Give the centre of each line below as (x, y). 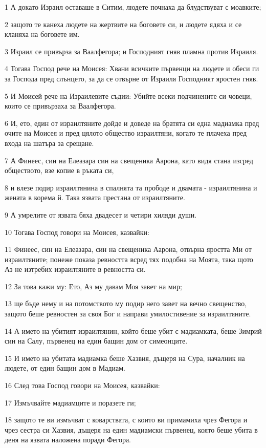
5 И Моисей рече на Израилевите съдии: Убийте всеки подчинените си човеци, (128, 95)
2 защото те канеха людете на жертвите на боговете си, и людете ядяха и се (123, 24)
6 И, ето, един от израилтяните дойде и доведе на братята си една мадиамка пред (132, 123)
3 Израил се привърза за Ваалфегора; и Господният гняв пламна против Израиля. (131, 51)
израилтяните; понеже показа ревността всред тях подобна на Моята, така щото (129, 259)
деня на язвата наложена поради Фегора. (68, 440)
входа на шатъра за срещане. (49, 143)
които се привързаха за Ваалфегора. (60, 106)
